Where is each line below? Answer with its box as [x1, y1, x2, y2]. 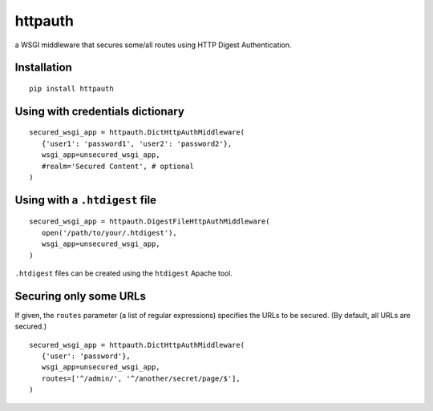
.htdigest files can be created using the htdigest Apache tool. [14, 268, 233, 278]
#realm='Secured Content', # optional [41, 161, 194, 171]
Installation [14, 61, 72, 75]
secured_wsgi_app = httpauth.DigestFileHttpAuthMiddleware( [29, 217, 270, 226]
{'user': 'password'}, [41, 351, 132, 361]
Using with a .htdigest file [14, 193, 156, 207]
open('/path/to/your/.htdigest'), [41, 228, 178, 237]
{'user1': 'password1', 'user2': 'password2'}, [41, 139, 233, 148]
